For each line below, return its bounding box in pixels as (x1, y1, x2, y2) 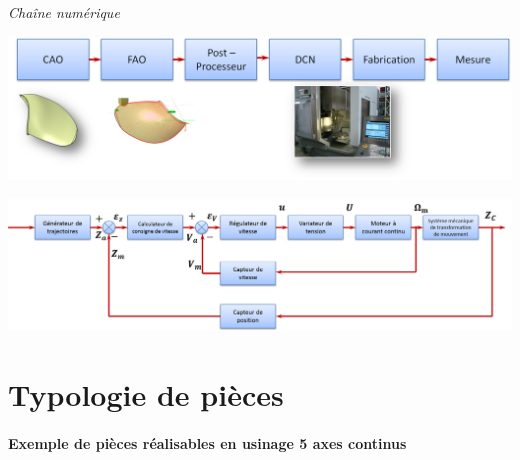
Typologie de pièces (8, 374, 284, 415)
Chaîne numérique (8, 2, 120, 22)
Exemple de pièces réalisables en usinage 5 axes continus (8, 432, 407, 453)
